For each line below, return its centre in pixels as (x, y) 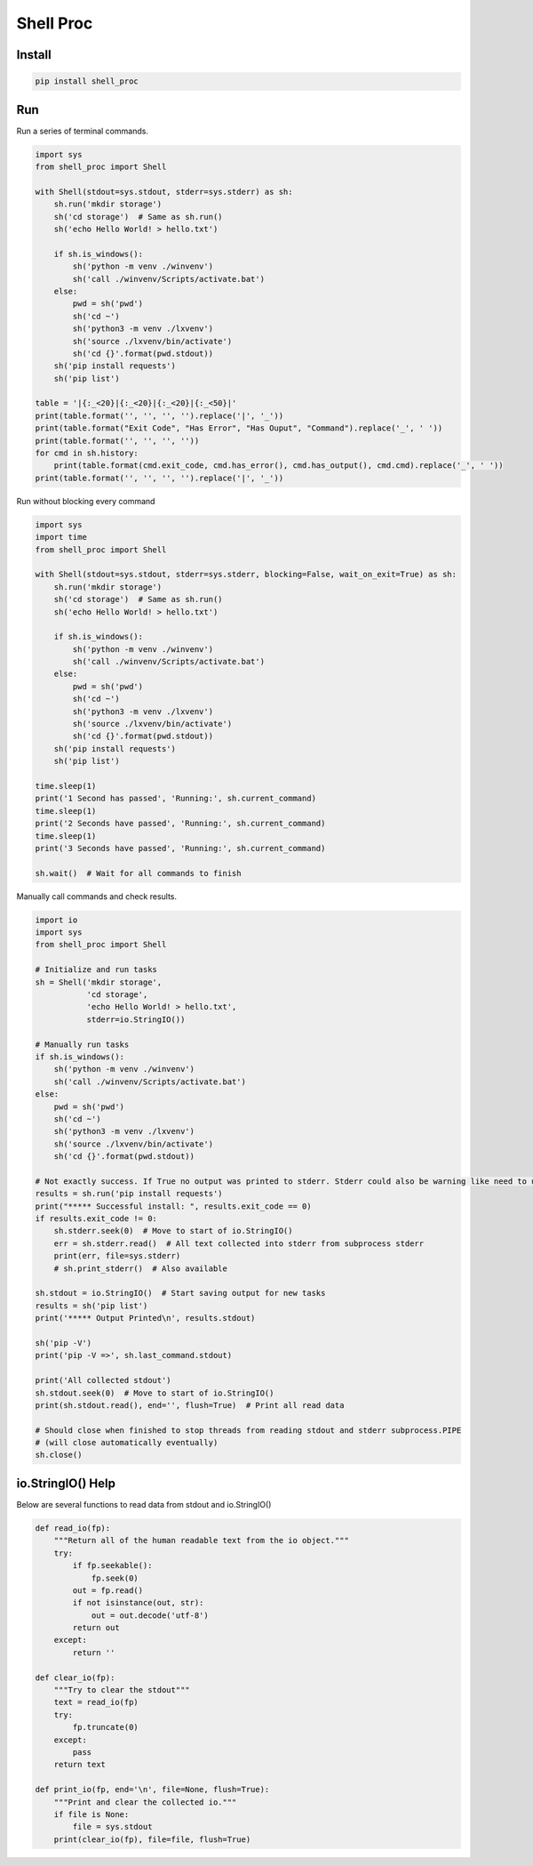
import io (56, 920)
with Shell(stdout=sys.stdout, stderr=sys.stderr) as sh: (164, 192)
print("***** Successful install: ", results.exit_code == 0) (173, 1206)
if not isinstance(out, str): (138, 1603)
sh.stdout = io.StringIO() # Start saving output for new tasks (180, 1293)
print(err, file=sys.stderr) (117, 1256)
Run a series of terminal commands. (82, 131)
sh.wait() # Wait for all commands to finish (138, 873)
